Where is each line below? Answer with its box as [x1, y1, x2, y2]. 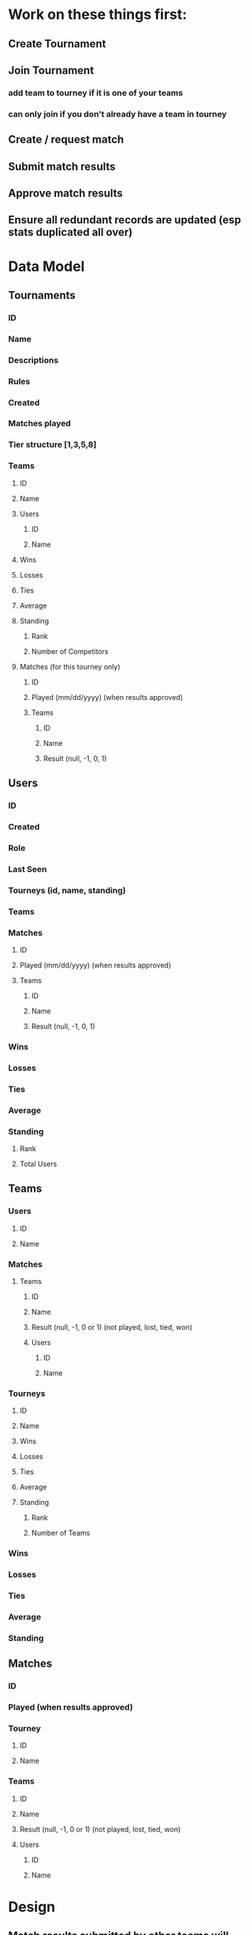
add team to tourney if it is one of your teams [8, 87, 184, 98]
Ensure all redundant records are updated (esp [8, 213, 242, 226]
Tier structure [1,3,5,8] [8, 440, 97, 451]
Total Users [19, 1158, 58, 1169]
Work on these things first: [8, 6, 188, 24]
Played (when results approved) [8, 1702, 133, 1713]
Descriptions [8, 354, 59, 365]
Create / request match [8, 133, 124, 147]
